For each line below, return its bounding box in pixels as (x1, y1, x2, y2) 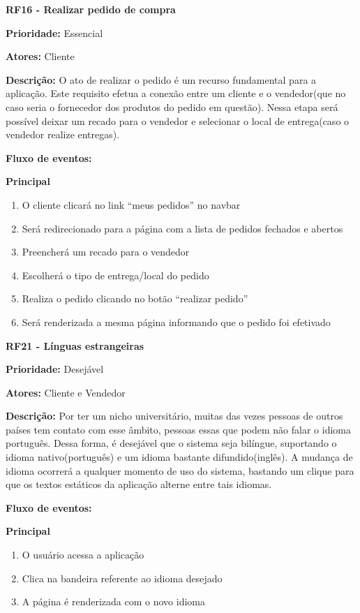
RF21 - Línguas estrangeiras (6, 338, 144, 353)
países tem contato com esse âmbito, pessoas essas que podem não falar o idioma (6, 422, 351, 436)
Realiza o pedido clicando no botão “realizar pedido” (22, 291, 248, 306)
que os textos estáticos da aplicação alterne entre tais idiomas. (6, 477, 272, 492)
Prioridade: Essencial (6, 25, 103, 40)
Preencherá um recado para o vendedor (22, 244, 190, 259)
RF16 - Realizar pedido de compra (6, 2, 176, 16)
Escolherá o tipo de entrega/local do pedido (22, 267, 209, 282)
